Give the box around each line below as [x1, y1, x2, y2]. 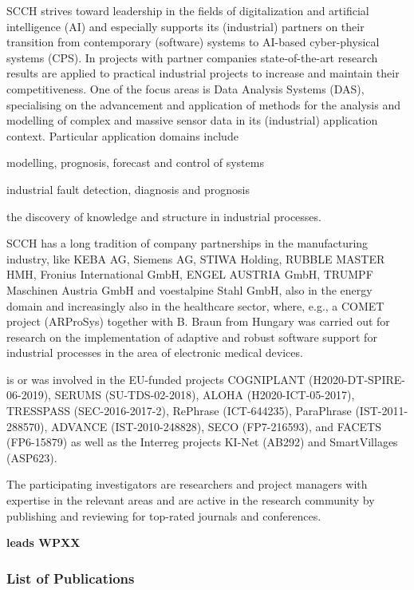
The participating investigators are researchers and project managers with [6, 476, 368, 493]
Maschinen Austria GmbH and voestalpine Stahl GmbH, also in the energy [6, 281, 373, 298]
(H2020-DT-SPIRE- [308, 370, 405, 387]
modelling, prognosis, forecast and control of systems [6, 154, 264, 171]
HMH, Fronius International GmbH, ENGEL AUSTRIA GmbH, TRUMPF [6, 266, 373, 283]
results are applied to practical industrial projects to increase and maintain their [6, 65, 400, 81]
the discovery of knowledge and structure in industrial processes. [6, 208, 321, 224]
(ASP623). [6, 449, 57, 465]
